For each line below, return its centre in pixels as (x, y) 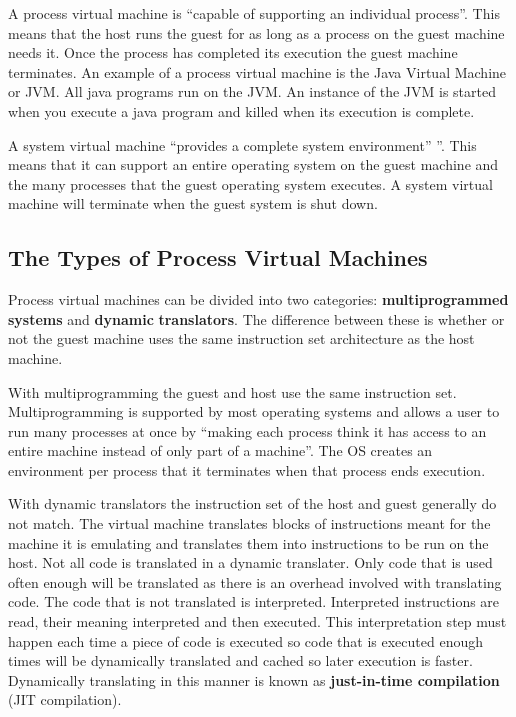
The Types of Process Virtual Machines (218, 257)
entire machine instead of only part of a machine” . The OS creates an (220, 450)
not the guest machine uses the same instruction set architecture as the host (241, 338)
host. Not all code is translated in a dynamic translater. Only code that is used (250, 562)
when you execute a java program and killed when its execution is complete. (241, 110)
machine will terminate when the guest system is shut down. (193, 203)
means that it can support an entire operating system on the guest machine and (253, 164)
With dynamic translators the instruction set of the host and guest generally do (252, 503)
